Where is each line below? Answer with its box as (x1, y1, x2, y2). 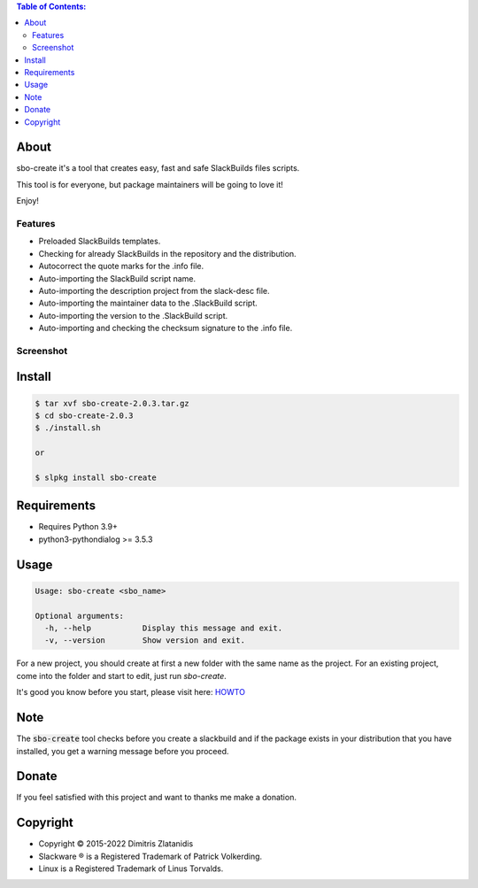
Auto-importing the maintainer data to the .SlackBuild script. (38, 297, 258, 309)
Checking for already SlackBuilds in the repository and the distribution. (38, 248, 297, 259)
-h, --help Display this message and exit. (44, 623, 283, 633)
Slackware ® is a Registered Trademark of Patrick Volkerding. (38, 851, 263, 861)
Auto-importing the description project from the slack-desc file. (38, 285, 270, 296)
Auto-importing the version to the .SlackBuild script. (38, 310, 228, 320)
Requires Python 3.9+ (38, 521, 119, 532)
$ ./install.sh (35, 423, 101, 433)
